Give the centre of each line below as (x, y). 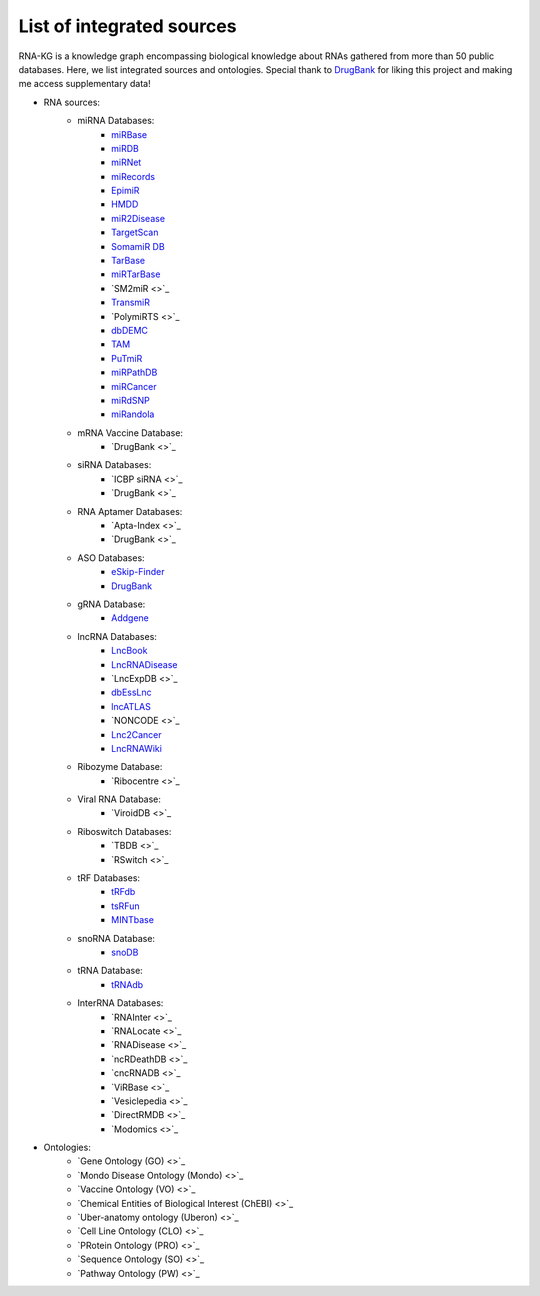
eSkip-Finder (138, 572)
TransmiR (130, 302)
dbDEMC (130, 330)
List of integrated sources (127, 26)
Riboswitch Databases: (124, 831)
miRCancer (134, 386)
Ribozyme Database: (120, 767)
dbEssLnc (131, 692)
